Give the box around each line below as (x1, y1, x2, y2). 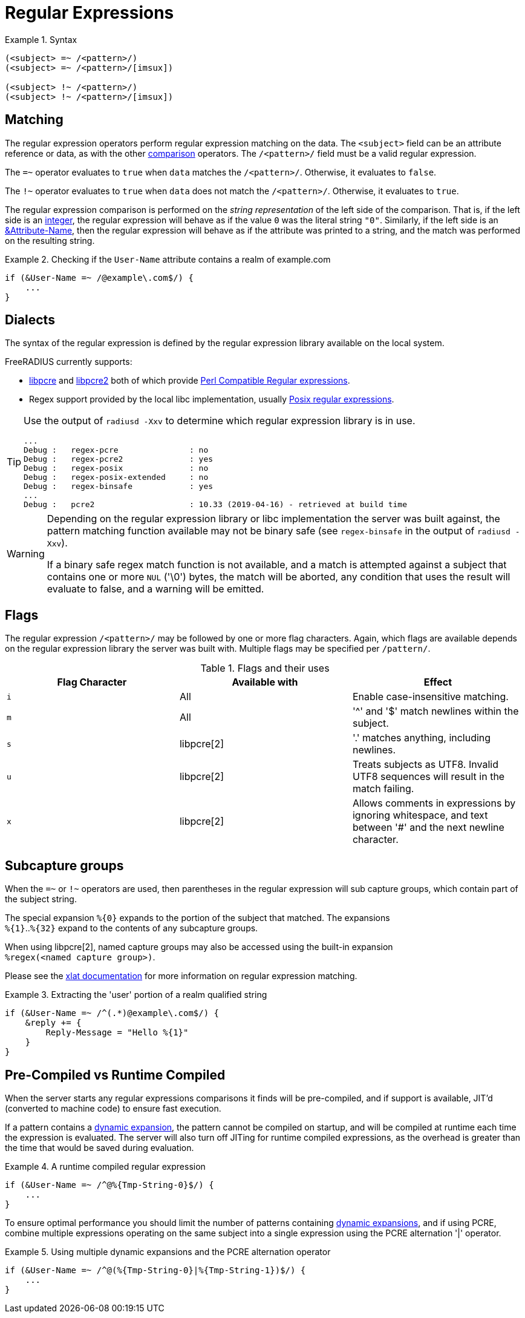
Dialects (5, 312, 55, 328)
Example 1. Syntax (5, 34, 77, 45)
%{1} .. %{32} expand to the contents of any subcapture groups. (5, 923, 258, 934)
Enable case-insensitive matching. (352, 690, 509, 703)
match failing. (352, 782, 414, 795)
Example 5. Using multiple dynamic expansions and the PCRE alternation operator (5, 1246, 331, 1257)
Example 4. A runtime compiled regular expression (5, 1161, 206, 1172)
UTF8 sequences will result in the (352, 770, 505, 783)
